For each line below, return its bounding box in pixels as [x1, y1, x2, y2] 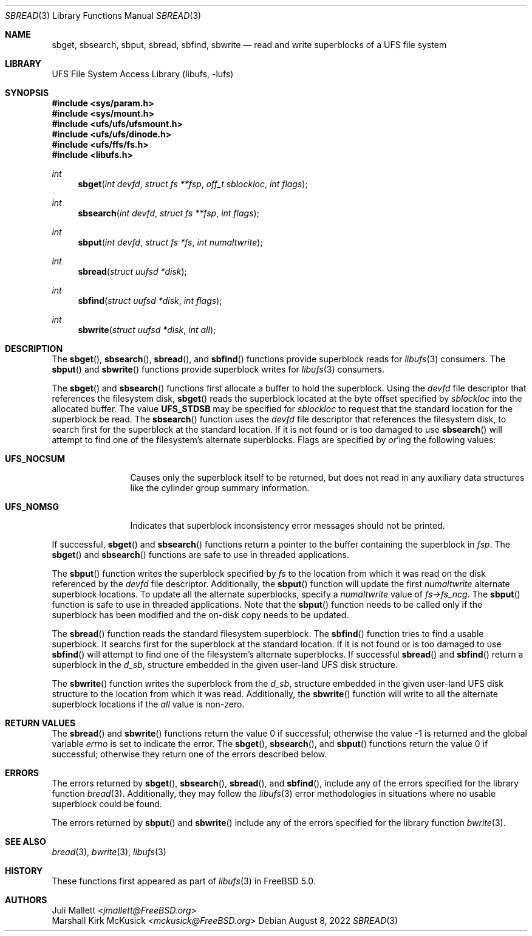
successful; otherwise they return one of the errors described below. [52, 749, 327, 759]
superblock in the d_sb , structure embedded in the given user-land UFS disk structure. [52, 659, 398, 670]
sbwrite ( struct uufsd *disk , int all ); [78, 325, 216, 335]
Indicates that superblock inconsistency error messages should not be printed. [130, 520, 445, 531]
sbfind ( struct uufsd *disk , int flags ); [78, 295, 222, 306]
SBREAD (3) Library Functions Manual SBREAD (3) [5, 10, 202, 21]
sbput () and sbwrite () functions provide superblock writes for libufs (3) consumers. [52, 364, 384, 374]
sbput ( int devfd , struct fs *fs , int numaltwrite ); [78, 237, 263, 247]
